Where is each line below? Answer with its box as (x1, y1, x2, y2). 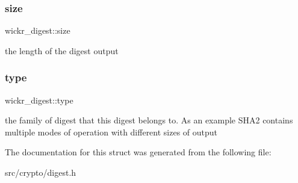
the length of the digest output (5, 44, 119, 57)
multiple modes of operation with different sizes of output (5, 125, 218, 138)
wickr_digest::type (5, 93, 73, 106)
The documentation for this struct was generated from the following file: (5, 146, 272, 158)
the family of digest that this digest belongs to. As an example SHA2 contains (5, 114, 293, 126)
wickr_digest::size (5, 24, 70, 37)
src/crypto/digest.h (5, 166, 76, 178)
